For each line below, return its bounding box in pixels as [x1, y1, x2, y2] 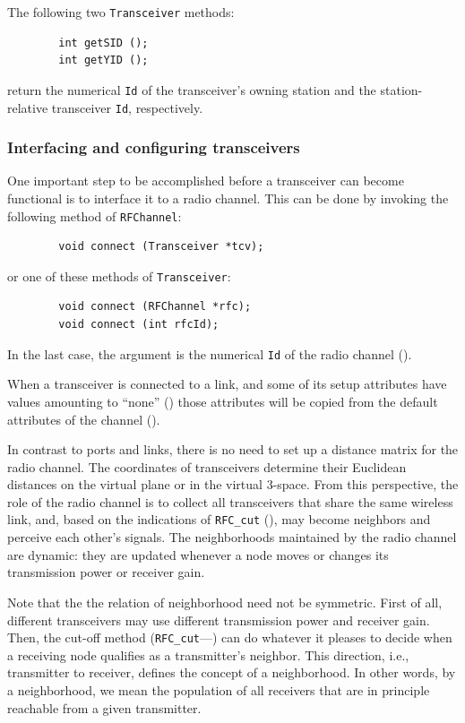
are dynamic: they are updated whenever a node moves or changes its [7, 545, 389, 564]
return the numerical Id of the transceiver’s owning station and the [7, 80, 376, 99]
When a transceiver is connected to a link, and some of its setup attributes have [7, 374, 447, 393]
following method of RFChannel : [7, 206, 182, 225]
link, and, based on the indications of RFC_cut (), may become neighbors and [7, 510, 431, 529]
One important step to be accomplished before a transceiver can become [7, 171, 404, 190]
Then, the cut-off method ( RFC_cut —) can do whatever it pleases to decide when [7, 628, 452, 647]
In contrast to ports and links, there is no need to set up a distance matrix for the [7, 440, 459, 459]
